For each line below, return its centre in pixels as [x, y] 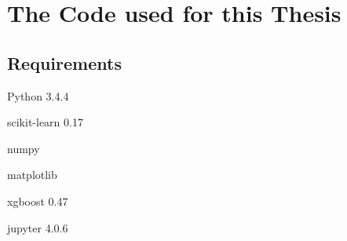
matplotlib [32, 175]
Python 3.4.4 [38, 95]
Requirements [64, 62]
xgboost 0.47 [38, 201]
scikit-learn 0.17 [45, 122]
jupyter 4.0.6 [38, 227]
